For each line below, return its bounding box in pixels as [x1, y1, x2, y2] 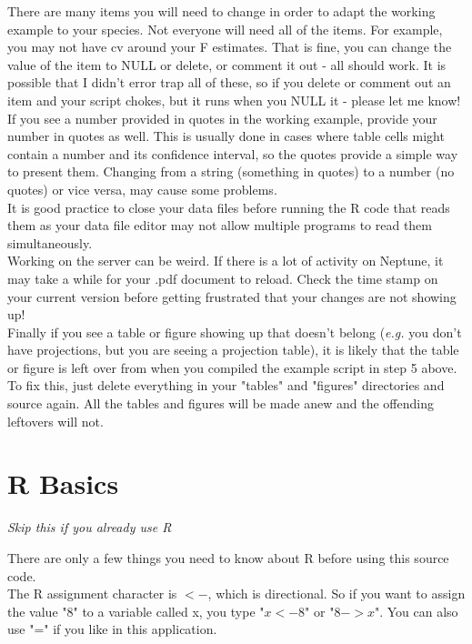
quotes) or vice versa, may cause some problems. [7, 179, 277, 198]
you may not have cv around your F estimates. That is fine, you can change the [7, 37, 452, 56]
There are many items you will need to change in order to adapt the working [7, 2, 436, 20]
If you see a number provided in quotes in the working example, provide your [7, 108, 437, 127]
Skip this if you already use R [7, 518, 172, 537]
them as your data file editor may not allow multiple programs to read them [7, 216, 432, 235]
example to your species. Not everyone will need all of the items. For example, [7, 19, 443, 38]
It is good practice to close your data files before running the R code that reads [7, 197, 450, 216]
